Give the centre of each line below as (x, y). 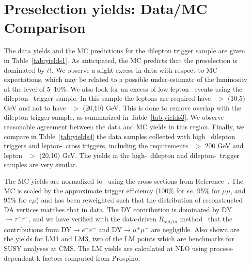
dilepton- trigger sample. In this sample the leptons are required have (108, 98)
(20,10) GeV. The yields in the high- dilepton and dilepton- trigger (140, 155)
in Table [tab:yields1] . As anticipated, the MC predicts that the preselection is (121, 60)
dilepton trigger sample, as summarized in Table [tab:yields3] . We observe (114, 117)
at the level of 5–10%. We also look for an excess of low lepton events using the (123, 88)
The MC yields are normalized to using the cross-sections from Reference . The (124, 181)
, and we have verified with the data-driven (92, 219)
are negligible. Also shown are (195, 229)
